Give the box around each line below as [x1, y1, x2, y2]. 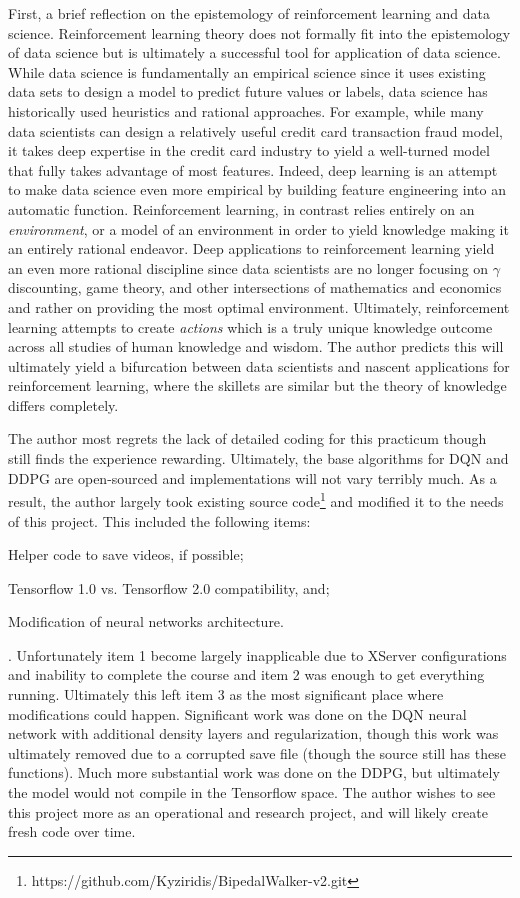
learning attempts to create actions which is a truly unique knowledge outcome [8, 316, 493, 337]
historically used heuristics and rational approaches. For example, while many [8, 100, 484, 121]
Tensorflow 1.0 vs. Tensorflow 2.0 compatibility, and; [8, 577, 330, 598]
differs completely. [8, 394, 119, 415]
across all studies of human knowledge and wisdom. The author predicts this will [8, 336, 504, 357]
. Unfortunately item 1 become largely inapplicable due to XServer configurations [8, 644, 507, 665]
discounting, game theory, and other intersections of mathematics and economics [8, 277, 502, 298]
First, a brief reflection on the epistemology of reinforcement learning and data [8, 3, 491, 23]
